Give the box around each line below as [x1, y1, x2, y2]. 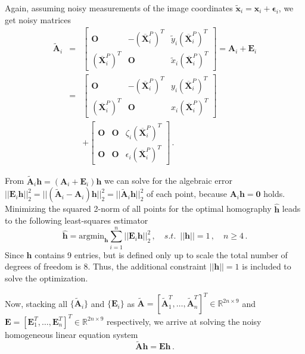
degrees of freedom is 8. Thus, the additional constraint [5, 260, 207, 272]
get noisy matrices [5, 13, 71, 26]
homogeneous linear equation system [5, 328, 138, 340]
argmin [79, 232, 105, 241]
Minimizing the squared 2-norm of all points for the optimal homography [5, 202, 272, 215]
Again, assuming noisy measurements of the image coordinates [5, 2, 233, 14]
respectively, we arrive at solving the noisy [107, 315, 262, 327]
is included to [242, 260, 291, 272]
